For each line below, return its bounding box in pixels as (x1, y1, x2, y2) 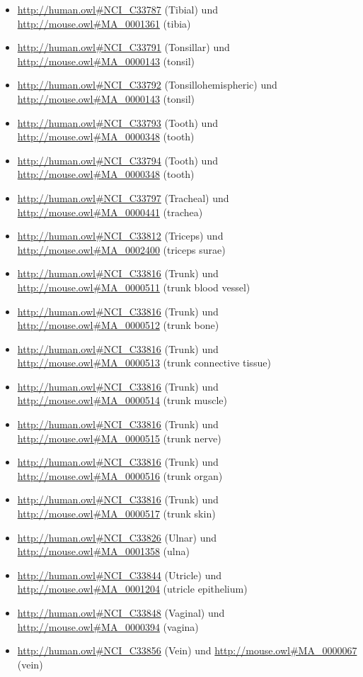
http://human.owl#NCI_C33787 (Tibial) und (17, 2, 218, 16)
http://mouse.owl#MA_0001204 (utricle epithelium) (17, 581, 248, 596)
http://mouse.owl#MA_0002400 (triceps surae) (17, 242, 226, 257)
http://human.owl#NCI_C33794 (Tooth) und (17, 152, 218, 167)
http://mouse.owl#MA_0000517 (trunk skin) (17, 506, 216, 521)
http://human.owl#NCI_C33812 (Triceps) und (17, 228, 224, 243)
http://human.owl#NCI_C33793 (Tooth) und (17, 115, 218, 130)
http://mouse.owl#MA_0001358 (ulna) (17, 544, 190, 559)
